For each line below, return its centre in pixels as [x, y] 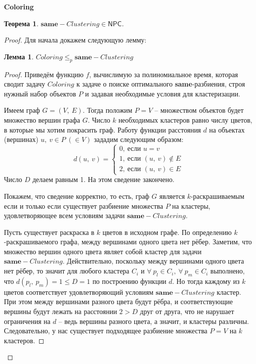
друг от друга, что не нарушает [187, 311]
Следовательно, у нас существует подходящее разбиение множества [106, 331]
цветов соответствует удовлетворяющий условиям [79, 292]
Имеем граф [22, 110]
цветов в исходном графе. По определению [167, 232]
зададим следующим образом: [139, 139]
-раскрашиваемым [217, 196]
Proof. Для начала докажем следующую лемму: [75, 40]
